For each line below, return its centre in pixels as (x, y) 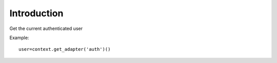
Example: (19, 38)
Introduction (36, 13)
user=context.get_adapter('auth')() (65, 49)
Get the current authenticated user (46, 28)
